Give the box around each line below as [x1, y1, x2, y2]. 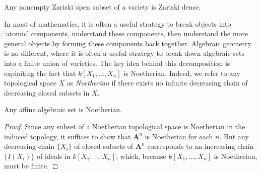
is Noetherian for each [145, 131, 213, 141]
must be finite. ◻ [4, 160, 58, 171]
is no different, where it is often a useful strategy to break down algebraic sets [4, 48, 245, 58]
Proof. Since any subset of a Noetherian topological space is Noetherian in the [4, 121, 245, 131]
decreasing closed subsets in [4, 87, 90, 98]
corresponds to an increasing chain [147, 141, 254, 151]
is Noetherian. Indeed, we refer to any [123, 67, 240, 78]
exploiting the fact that [4, 67, 76, 78]
